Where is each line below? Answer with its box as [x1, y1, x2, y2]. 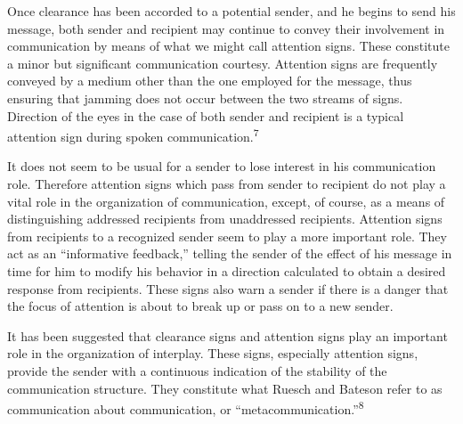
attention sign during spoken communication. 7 [7, 125, 259, 145]
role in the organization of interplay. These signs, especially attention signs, [7, 344, 418, 363]
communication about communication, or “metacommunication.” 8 [7, 397, 364, 418]
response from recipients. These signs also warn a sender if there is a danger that [7, 279, 449, 298]
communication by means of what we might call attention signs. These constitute [7, 37, 450, 55]
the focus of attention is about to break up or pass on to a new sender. [7, 297, 394, 315]
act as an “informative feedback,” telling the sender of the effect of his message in [7, 244, 452, 263]
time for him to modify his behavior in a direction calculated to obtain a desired [7, 261, 446, 280]
